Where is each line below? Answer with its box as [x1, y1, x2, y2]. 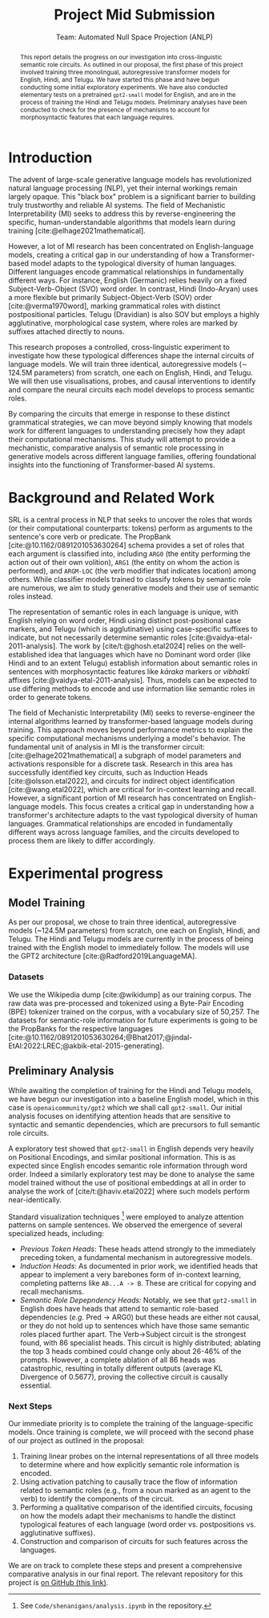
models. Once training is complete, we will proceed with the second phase [8, 1427, 255, 1437]
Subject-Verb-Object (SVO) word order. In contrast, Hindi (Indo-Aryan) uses [8, 284, 259, 294]
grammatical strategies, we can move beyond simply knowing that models [8, 417, 253, 427]
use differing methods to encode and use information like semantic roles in [8, 684, 255, 693]
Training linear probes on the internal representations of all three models [19, 1451, 259, 1461]
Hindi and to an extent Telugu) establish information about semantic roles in [8, 658, 258, 668]
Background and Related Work [8, 488, 215, 506]
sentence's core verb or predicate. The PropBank [8, 532, 171, 542]
